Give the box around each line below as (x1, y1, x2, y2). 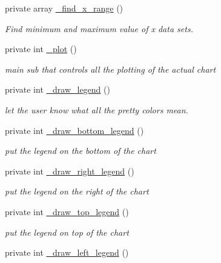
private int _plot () (5, 42, 77, 55)
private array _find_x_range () (5, 2, 124, 14)
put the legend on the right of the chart (5, 185, 149, 198)
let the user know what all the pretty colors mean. (5, 103, 188, 116)
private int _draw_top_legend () (5, 205, 129, 218)
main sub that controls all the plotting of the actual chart (5, 62, 216, 75)
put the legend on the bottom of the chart (5, 144, 156, 157)
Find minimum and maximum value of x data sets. (5, 22, 193, 35)
